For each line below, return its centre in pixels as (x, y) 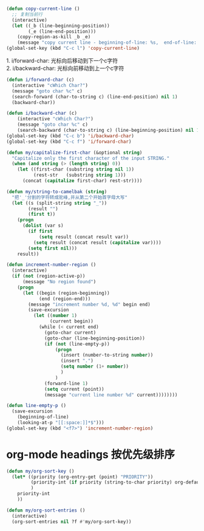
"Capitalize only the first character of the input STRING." (91, 158)
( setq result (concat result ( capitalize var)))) (97, 242)
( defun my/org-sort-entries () (46, 510)
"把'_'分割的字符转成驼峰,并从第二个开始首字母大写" (70, 197)
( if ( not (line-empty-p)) (77, 344)
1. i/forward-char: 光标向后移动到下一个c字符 (62, 60)
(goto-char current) (70, 332)
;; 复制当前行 (27, 14)
